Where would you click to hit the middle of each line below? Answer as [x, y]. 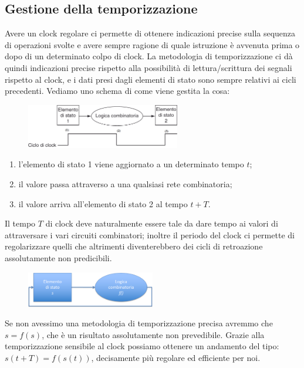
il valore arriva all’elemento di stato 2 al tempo [103, 203]
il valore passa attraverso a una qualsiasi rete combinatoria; [125, 183]
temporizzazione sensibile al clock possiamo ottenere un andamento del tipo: [142, 346]
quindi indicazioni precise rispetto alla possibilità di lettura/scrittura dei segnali [148, 67]
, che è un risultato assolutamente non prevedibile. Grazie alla [153, 334]
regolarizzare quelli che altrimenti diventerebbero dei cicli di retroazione [134, 246]
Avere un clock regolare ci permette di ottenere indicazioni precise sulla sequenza [150, 33]
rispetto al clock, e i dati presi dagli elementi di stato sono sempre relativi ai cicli [151, 79]
